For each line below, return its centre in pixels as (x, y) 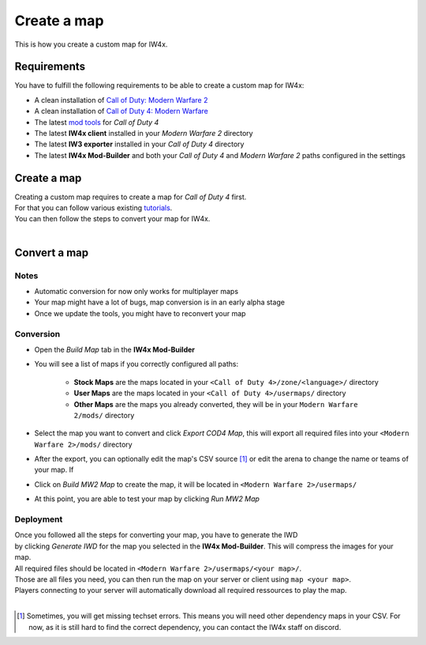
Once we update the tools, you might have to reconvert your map (140, 313)
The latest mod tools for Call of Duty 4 (97, 122)
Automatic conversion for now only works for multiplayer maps (136, 292)
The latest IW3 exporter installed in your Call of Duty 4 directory (139, 144)
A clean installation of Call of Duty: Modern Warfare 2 (121, 100)
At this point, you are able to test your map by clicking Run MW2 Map (147, 499)
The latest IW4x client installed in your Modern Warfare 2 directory (144, 134)
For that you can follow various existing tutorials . (93, 208)
